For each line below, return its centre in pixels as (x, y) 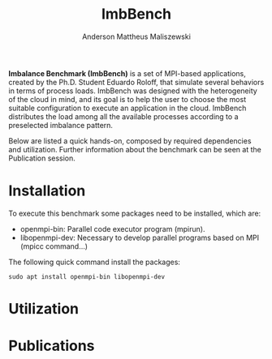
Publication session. (42, 158)
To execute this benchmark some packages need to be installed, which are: (135, 213)
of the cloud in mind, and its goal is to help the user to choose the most (127, 99)
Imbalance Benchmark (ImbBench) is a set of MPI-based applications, (127, 73)
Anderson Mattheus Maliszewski (136, 36)
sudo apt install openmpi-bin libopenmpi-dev (86, 276)
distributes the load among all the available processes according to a (123, 116)
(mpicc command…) (54, 246)
